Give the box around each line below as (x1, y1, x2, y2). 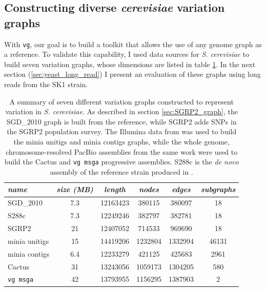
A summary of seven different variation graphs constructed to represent (9, 96, 234, 107)
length (104, 184, 126, 195)
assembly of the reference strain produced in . (50, 166, 193, 177)
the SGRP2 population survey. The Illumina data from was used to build (7, 126, 237, 137)
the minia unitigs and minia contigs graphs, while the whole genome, (13, 136, 230, 147)
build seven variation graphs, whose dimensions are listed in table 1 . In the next (4, 58, 256, 69)
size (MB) (56, 184, 93, 195)
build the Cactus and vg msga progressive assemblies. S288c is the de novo (4, 156, 239, 167)
